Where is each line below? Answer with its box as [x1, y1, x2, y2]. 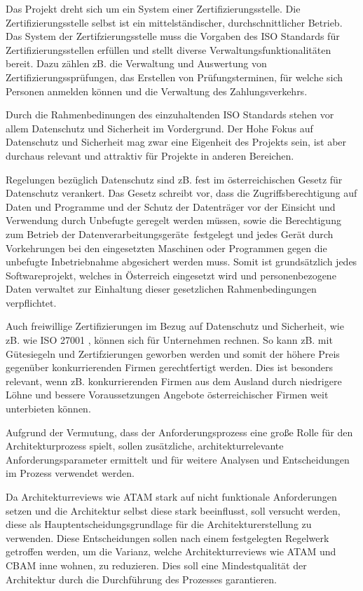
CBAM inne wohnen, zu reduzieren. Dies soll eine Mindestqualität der [6, 557, 307, 572]
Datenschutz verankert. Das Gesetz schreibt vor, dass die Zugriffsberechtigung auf [6, 186, 357, 200]
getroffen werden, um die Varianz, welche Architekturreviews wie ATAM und [6, 544, 336, 559]
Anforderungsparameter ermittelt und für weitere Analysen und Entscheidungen [6, 452, 350, 466]
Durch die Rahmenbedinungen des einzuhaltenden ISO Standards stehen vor [6, 107, 334, 122]
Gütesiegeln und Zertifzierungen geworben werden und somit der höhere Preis [6, 346, 340, 361]
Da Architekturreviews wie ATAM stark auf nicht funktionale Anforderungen [6, 489, 337, 503]
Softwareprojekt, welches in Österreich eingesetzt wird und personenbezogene [6, 267, 336, 282]
